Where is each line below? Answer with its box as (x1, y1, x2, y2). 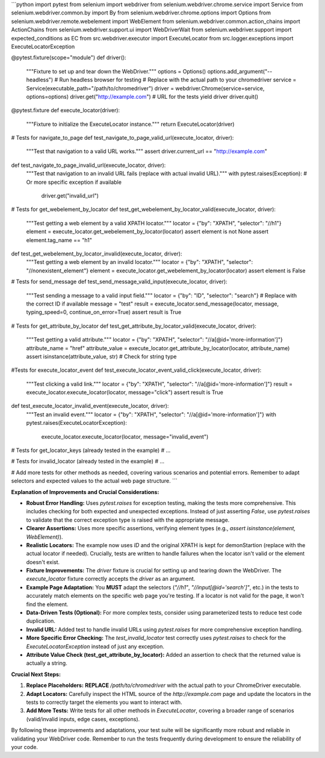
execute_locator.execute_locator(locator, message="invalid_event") (41, 433, 209, 440)
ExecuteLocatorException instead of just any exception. (26, 642, 165, 650)
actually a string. (26, 660, 67, 667)
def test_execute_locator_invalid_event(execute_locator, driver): (11, 402, 169, 410)
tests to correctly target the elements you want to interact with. (26, 698, 183, 706)
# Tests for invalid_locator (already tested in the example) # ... (11, 458, 165, 465)
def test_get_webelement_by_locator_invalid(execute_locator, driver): (11, 250, 182, 257)
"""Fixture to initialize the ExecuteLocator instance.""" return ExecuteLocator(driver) (26, 121, 235, 128)
